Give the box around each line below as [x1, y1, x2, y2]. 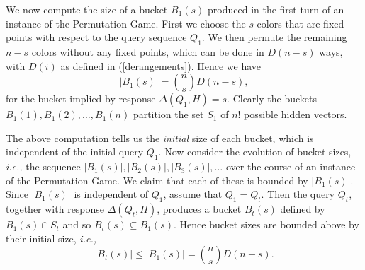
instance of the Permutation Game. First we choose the [6, 16, 246, 30]
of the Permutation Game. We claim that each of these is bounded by [6, 172, 308, 187]
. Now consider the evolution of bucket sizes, [158, 144, 352, 159]
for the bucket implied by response [6, 91, 156, 106]
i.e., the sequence [6, 159, 81, 174]
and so [62, 217, 91, 232]
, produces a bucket [157, 201, 242, 216]
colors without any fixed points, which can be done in [31, 44, 264, 59]
